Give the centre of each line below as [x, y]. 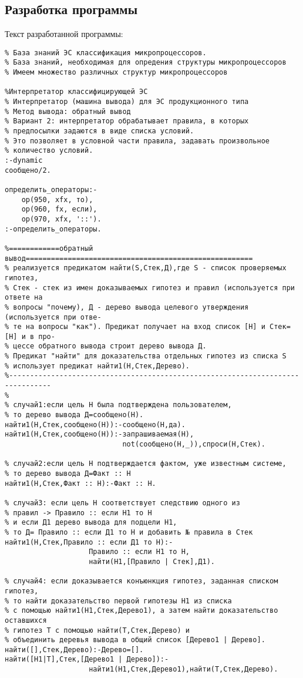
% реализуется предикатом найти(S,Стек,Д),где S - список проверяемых [146, 268]
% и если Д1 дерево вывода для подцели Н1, [91, 523]
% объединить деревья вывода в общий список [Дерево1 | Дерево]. [135, 640]
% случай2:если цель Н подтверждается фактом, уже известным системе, [146, 464]
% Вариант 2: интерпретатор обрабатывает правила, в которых [127, 121]
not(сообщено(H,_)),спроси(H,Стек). [194, 444]
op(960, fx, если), [59, 209]
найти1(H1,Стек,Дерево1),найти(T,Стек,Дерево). [184, 669]
